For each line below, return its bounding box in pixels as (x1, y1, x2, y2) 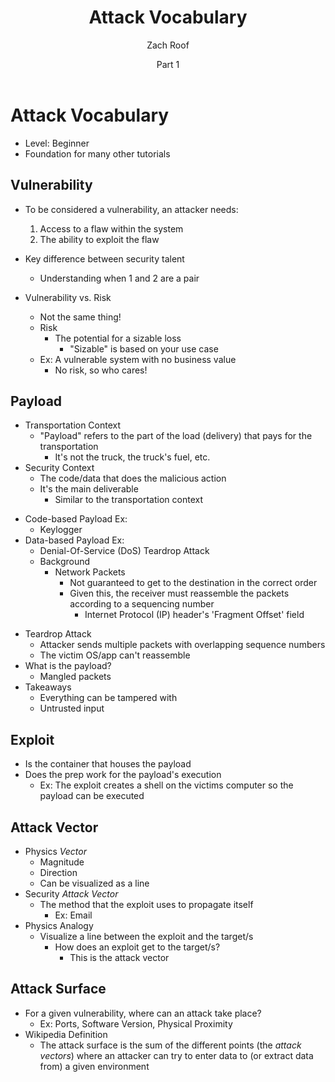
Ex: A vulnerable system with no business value (39, 353, 237, 365)
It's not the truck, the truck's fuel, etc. (54, 451, 211, 463)
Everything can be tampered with (39, 692, 178, 704)
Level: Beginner (24, 137, 90, 149)
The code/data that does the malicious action (39, 472, 227, 485)
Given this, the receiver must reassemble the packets (69, 587, 290, 600)
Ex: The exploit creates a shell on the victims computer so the (39, 779, 294, 791)
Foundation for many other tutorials (24, 147, 171, 160)
